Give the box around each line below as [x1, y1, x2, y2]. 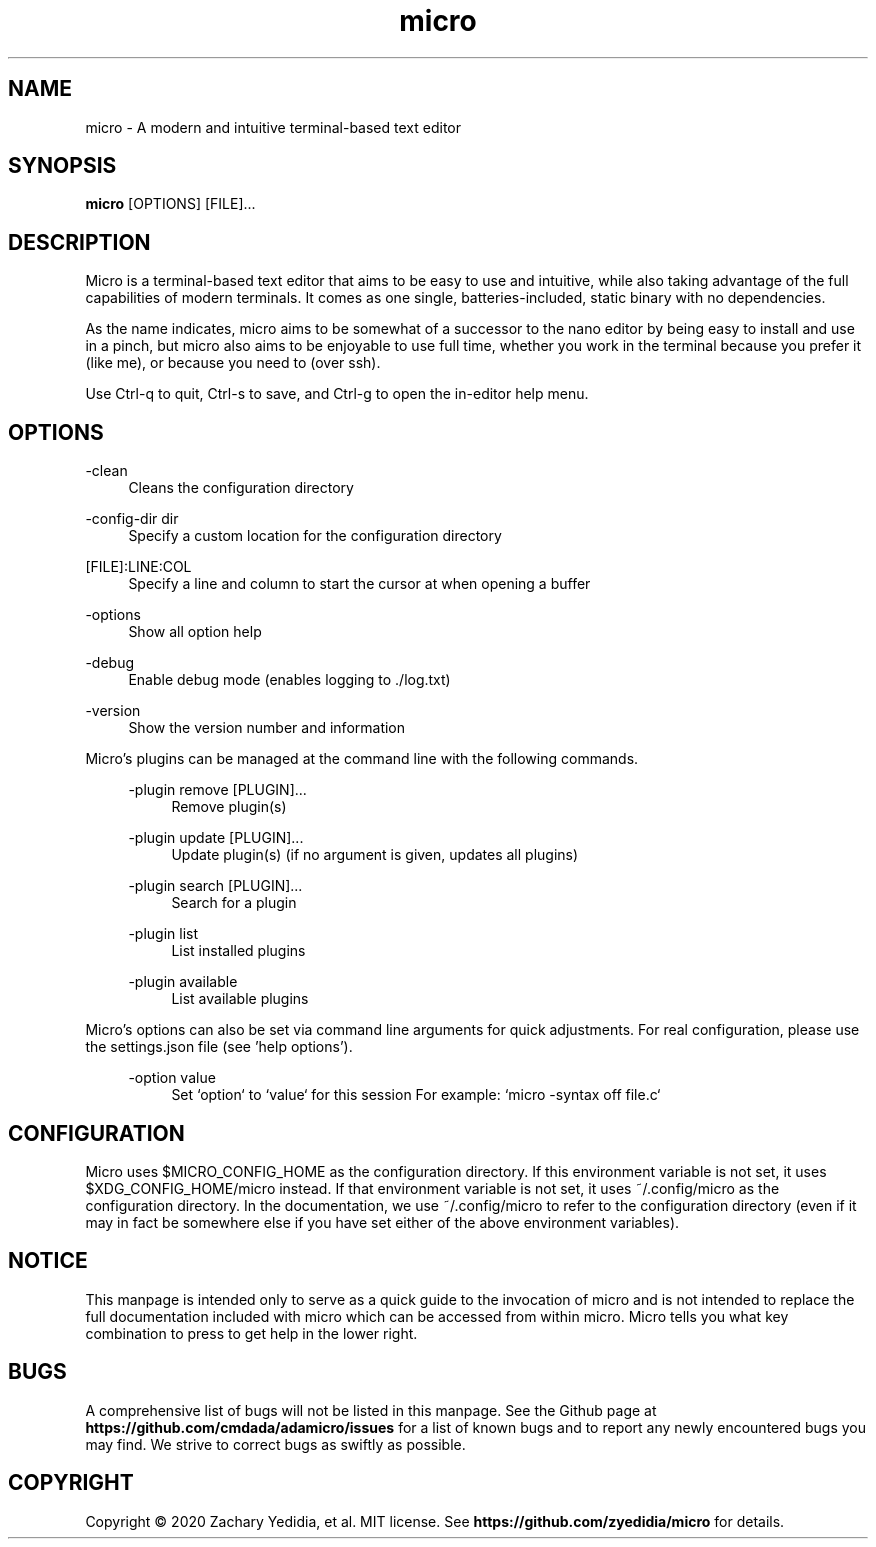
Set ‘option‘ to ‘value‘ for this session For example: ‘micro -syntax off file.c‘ [171, 1086, 661, 1104]
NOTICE [8, 1248, 88, 1274]
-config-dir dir [85, 510, 179, 528]
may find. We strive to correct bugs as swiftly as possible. [85, 1435, 466, 1453]
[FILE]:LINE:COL [85, 558, 192, 576]
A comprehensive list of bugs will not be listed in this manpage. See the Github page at [85, 1401, 657, 1419]
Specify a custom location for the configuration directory [128, 527, 502, 545]
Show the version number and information [128, 719, 406, 737]
